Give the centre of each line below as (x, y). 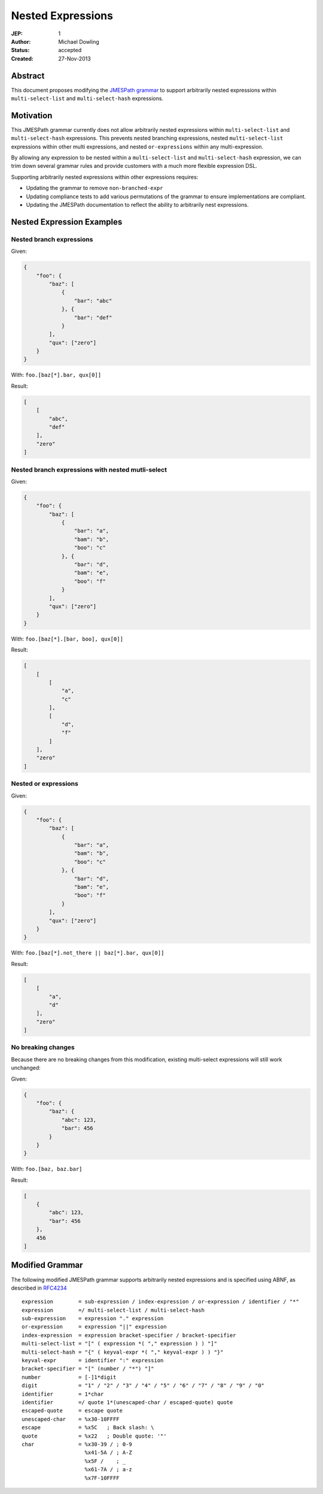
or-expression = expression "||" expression (94, 1327)
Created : (22, 58)
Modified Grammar (47, 1265)
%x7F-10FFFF (102, 1478)
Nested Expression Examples (67, 222)
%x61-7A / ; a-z (109, 1469)
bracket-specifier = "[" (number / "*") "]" (88, 1369)
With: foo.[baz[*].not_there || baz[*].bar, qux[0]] (88, 953)
